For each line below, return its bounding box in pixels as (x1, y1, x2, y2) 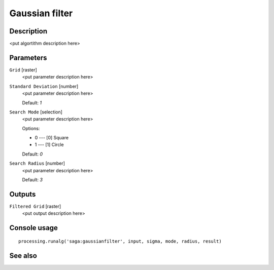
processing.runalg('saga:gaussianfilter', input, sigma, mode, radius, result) (18, 238, 222, 244)
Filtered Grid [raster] (9, 203, 61, 209)
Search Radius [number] (9, 160, 65, 167)
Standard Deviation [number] (9, 83, 79, 89)
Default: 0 (22, 151, 43, 157)
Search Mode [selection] (9, 109, 63, 115)
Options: (22, 125, 40, 131)
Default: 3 (22, 177, 43, 183)
